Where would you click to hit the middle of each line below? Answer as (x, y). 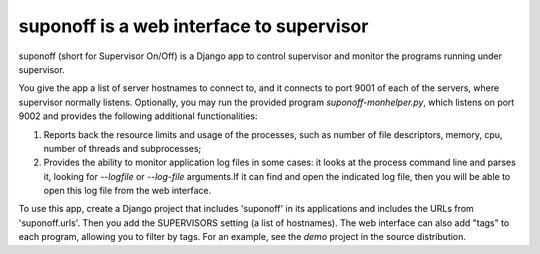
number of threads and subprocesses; (122, 148)
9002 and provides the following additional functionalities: (138, 116)
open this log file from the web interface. (127, 191)
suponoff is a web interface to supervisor (193, 26)
